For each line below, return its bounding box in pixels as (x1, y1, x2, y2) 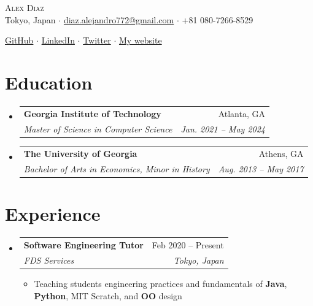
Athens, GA (258, 147, 304, 160)
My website (118, 34, 162, 47)
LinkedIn (41, 34, 75, 47)
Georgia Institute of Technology (23, 107, 161, 120)
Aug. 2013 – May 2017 (218, 163, 304, 175)
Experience (5, 201, 101, 226)
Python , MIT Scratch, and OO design (34, 289, 182, 302)
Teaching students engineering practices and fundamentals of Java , (34, 277, 287, 290)
